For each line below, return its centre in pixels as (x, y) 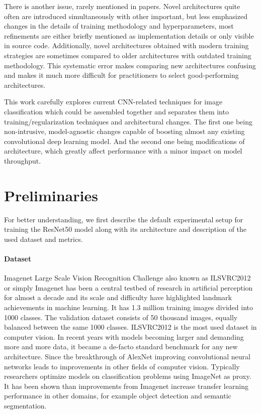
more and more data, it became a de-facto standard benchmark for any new (121, 347)
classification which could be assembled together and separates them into (116, 111)
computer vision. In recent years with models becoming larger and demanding (124, 336)
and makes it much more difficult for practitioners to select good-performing (121, 75)
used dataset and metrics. (43, 239)
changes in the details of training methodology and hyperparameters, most (119, 26)
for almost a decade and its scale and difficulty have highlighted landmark (118, 297)
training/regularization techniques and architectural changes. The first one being (128, 121)
